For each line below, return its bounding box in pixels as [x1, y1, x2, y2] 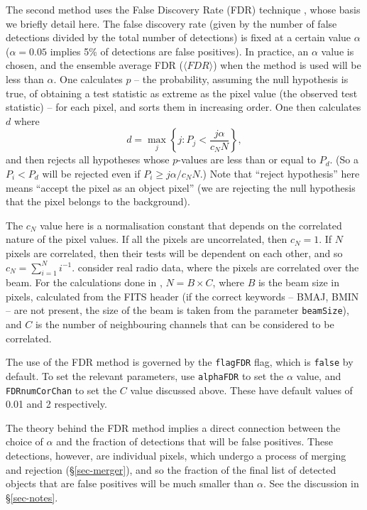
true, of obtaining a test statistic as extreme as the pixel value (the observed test [6, 85, 358, 100]
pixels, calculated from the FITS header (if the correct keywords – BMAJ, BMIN [6, 288, 359, 303]
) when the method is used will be [213, 58, 361, 72]
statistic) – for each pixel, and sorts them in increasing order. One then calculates [6, 99, 361, 114]
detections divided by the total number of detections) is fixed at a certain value [6, 30, 351, 45]
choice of [6, 434, 43, 449]
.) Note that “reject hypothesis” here [199, 166, 360, 180]
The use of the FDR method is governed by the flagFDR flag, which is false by [6, 354, 354, 369]
